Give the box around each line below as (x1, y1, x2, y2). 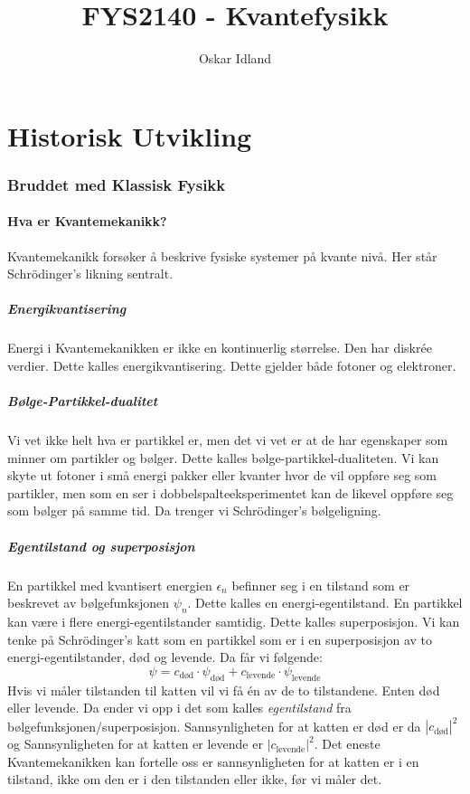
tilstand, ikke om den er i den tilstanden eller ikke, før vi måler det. (7, 770, 382, 789)
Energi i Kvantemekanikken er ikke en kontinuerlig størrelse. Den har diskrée (7, 338, 432, 357)
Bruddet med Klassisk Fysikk (7, 173, 226, 195)
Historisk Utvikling (7, 117, 252, 154)
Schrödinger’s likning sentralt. (7, 264, 174, 283)
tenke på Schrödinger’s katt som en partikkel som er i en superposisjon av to (7, 629, 433, 648)
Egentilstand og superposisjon (7, 536, 195, 555)
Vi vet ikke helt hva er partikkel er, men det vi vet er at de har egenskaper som (7, 430, 448, 449)
